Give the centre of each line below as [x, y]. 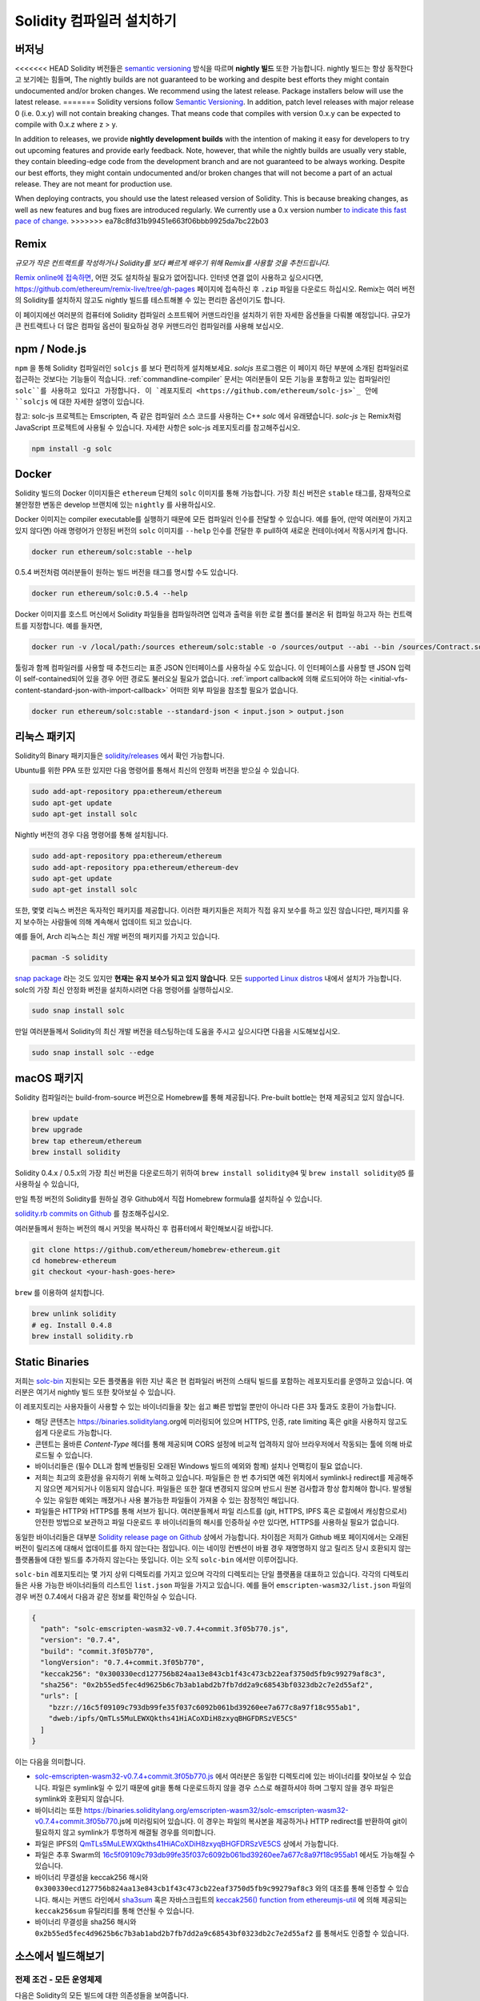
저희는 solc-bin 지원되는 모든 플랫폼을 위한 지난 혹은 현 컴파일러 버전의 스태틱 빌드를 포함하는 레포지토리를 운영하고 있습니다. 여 [214, 1381]
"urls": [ [60, 1696]
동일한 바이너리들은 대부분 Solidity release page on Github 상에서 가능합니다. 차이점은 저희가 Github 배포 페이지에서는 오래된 [212, 1537]
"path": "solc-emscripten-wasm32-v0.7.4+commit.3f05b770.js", [165, 1629]
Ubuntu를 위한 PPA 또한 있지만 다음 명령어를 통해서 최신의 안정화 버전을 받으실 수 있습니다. [157, 770]
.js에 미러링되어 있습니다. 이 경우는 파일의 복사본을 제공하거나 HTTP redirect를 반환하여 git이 [262, 1821]
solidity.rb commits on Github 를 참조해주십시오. [92, 1213]
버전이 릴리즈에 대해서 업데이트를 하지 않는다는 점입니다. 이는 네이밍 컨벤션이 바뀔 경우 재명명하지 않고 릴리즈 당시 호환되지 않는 [213, 1548]
